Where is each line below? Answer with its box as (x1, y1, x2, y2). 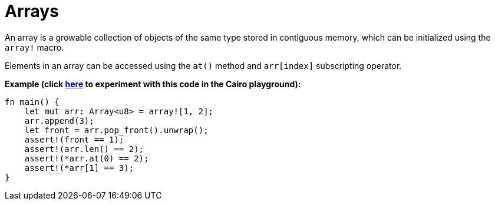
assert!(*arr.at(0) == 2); (24, 153, 149, 163)
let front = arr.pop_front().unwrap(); (24, 125, 209, 135)
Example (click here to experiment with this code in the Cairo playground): (5, 78, 301, 89)
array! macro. (5, 42, 64, 52)
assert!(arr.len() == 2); (24, 144, 144, 154)
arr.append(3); (24, 115, 94, 125)
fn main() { (5, 97, 60, 107)
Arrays (5, 1, 59, 21)
